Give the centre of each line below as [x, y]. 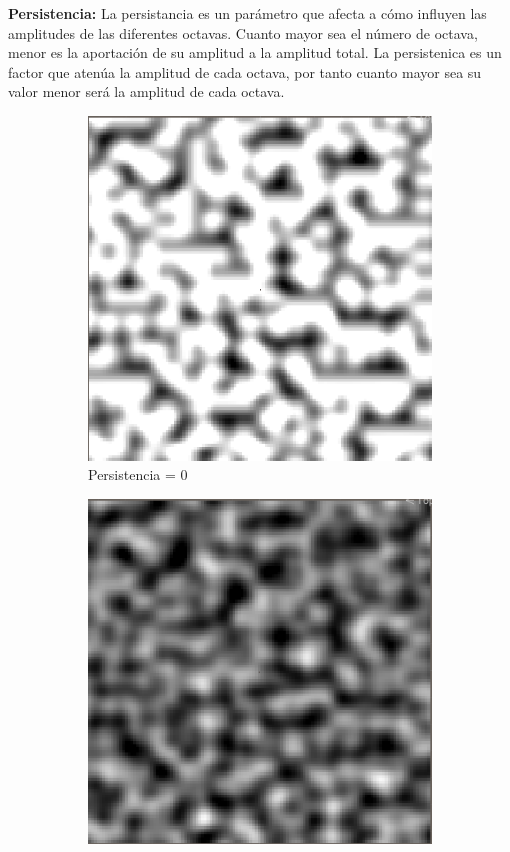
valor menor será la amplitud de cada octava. [146, 91]
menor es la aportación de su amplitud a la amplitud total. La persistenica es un [255, 52]
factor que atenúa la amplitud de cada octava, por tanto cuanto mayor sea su [245, 71]
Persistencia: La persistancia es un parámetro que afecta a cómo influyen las [247, 13]
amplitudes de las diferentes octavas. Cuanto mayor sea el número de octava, [243, 32]
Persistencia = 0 [138, 474]
